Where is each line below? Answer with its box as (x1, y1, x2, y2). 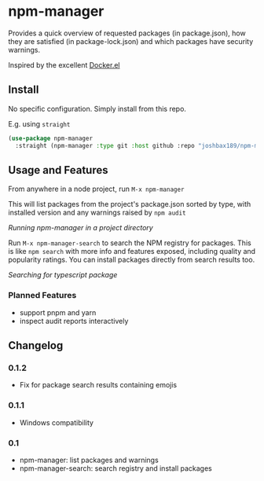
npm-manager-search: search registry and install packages (19, 463, 212, 473)
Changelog (8, 339, 64, 352)
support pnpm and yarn (19, 307, 97, 317)
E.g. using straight (8, 119, 71, 128)
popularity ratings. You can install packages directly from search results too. (8, 255, 255, 265)
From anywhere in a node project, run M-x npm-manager (8, 184, 185, 194)
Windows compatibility (19, 417, 94, 427)
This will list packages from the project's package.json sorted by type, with (8, 200, 251, 209)
